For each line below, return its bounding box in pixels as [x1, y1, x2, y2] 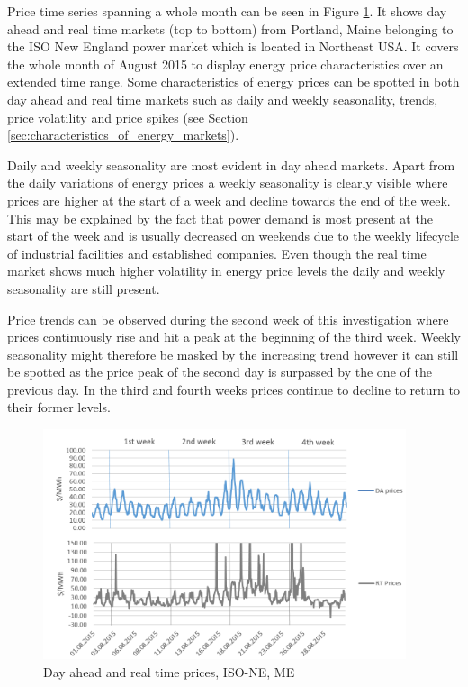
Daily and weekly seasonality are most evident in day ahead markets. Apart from [7, 155, 455, 174]
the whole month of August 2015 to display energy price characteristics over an [7, 54, 444, 73]
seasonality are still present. [7, 279, 160, 298]
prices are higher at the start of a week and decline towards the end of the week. [7, 190, 451, 209]
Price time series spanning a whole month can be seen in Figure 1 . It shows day [7, 2, 447, 20]
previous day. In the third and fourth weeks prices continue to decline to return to [7, 380, 460, 398]
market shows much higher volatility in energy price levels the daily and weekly [7, 261, 445, 280]
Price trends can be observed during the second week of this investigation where [7, 309, 449, 328]
